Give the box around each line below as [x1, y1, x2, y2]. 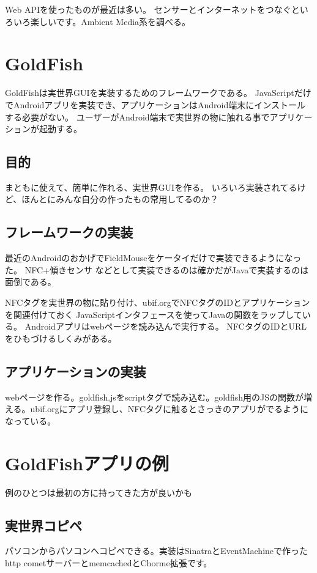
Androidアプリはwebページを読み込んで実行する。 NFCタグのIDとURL [24, 320, 307, 333]
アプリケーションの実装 [5, 361, 146, 380]
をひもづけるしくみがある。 [5, 331, 117, 344]
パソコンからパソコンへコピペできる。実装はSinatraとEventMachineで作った [5, 544, 308, 557]
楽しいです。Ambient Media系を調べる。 [30, 15, 191, 28]
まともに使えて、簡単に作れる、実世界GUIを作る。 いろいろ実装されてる [5, 180, 297, 193]
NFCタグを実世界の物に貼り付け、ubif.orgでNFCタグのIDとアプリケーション [5, 296, 310, 309]
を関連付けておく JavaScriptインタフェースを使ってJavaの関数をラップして [5, 308, 302, 320]
